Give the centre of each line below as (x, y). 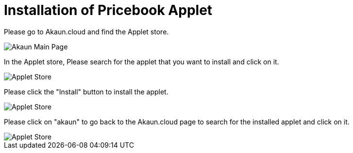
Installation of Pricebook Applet (108, 10)
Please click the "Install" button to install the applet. (86, 92)
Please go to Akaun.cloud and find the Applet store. (86, 31)
